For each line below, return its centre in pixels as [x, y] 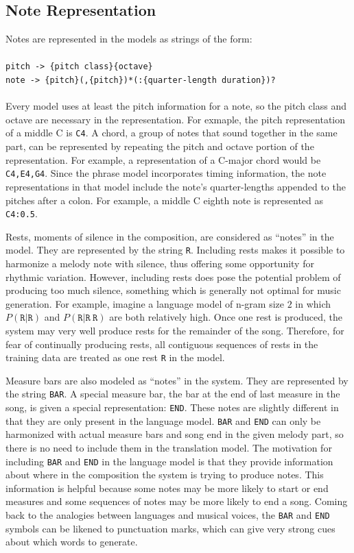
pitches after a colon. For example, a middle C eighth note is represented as [165, 200]
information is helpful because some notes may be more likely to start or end [167, 488]
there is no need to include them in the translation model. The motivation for [169, 448]
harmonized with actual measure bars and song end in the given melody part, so [175, 434]
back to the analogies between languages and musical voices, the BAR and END [168, 515]
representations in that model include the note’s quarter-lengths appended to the [176, 186]
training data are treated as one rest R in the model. [115, 357]
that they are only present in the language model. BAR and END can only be [163, 420]
